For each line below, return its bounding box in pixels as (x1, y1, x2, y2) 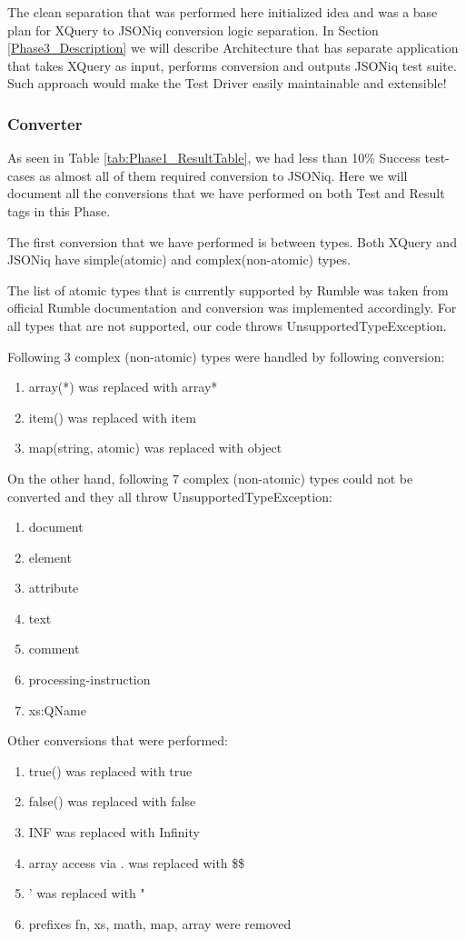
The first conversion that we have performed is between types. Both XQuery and (7, 232, 457, 251)
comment (28, 639, 80, 658)
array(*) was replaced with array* (28, 377, 218, 396)
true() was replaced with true (28, 761, 193, 780)
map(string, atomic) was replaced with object (28, 438, 283, 457)
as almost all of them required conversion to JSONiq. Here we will (39, 165, 408, 185)
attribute (28, 578, 79, 597)
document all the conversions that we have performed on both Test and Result (7, 184, 445, 203)
